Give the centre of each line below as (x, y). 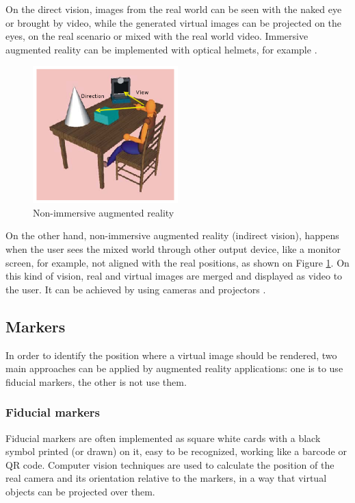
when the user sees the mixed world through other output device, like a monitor (173, 248)
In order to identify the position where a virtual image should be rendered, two (171, 355)
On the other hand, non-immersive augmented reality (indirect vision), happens (172, 235)
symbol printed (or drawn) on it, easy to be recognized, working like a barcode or (176, 451)
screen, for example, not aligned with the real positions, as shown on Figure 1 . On (177, 262)
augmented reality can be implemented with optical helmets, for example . (161, 49)
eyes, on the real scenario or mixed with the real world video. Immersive (157, 36)
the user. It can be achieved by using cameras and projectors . (136, 289)
